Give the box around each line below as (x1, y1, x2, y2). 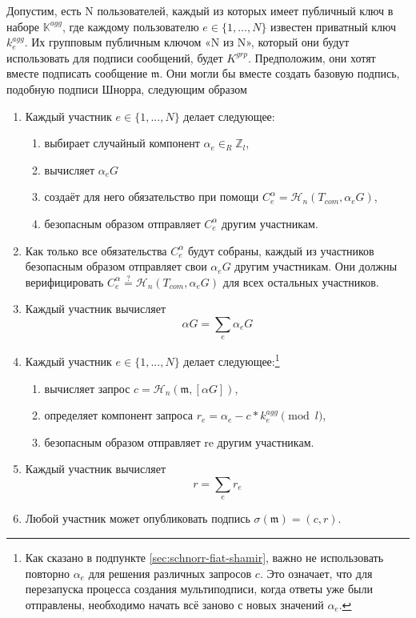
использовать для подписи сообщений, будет (6, 49, 223, 66)
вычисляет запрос (44, 379, 130, 396)
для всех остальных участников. (222, 273, 379, 290)
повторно (25, 564, 70, 581)
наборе (6, 18, 40, 34)
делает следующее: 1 (183, 351, 280, 369)
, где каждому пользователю (62, 18, 199, 34)
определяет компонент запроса (44, 407, 194, 423)
